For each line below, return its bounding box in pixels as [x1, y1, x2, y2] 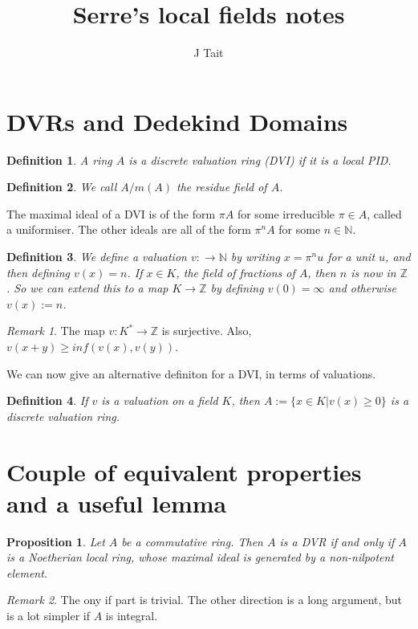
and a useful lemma [6, 486, 227, 519]
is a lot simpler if [6, 607, 91, 624]
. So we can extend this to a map [6, 280, 168, 296]
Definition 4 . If [6, 392, 88, 409]
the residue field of [177, 178, 267, 195]
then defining [6, 263, 71, 280]
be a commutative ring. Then [121, 533, 263, 549]
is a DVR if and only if [279, 533, 395, 549]
